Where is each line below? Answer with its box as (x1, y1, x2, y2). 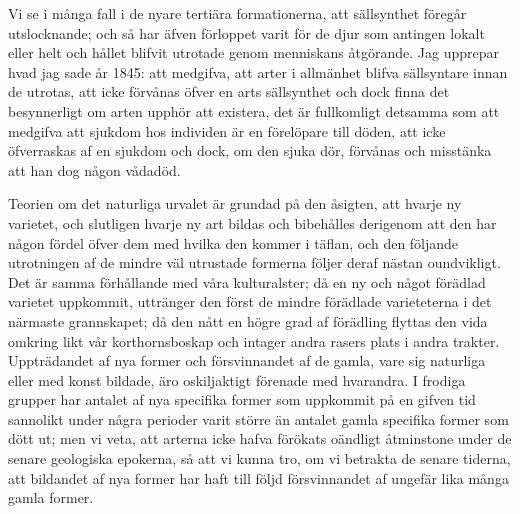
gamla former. (8, 487, 94, 508)
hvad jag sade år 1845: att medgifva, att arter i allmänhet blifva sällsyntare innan (8, 61, 508, 82)
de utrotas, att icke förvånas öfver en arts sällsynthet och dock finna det (8, 81, 450, 102)
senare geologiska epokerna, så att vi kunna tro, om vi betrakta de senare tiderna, (8, 448, 511, 469)
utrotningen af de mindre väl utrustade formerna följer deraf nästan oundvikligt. (8, 252, 501, 273)
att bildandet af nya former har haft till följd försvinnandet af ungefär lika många (8, 467, 509, 488)
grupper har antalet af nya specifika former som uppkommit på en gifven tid (8, 389, 476, 410)
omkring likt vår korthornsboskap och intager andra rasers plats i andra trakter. (8, 330, 500, 351)
